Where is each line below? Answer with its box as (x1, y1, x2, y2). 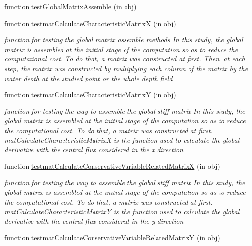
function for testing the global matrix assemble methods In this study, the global (4, 34, 243, 45)
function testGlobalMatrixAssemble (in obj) (4, 1, 137, 11)
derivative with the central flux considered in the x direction (4, 144, 183, 155)
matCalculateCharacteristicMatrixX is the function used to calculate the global (4, 135, 240, 145)
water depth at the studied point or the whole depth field (4, 73, 173, 83)
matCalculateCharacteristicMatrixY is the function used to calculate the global (4, 206, 240, 217)
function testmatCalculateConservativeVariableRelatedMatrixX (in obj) (4, 161, 220, 171)
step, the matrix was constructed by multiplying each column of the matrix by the (4, 63, 248, 73)
